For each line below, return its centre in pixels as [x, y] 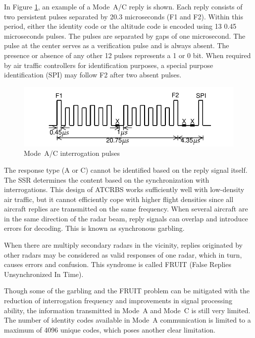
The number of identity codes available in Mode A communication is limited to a [127, 320]
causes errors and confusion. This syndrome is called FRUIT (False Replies [118, 264]
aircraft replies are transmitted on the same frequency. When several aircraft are [126, 209]
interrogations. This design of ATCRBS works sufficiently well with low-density [124, 189]
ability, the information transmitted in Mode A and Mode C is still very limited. [127, 310]
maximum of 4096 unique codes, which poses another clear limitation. [110, 329]
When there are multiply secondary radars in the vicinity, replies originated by [123, 245]
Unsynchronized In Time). [44, 274]
